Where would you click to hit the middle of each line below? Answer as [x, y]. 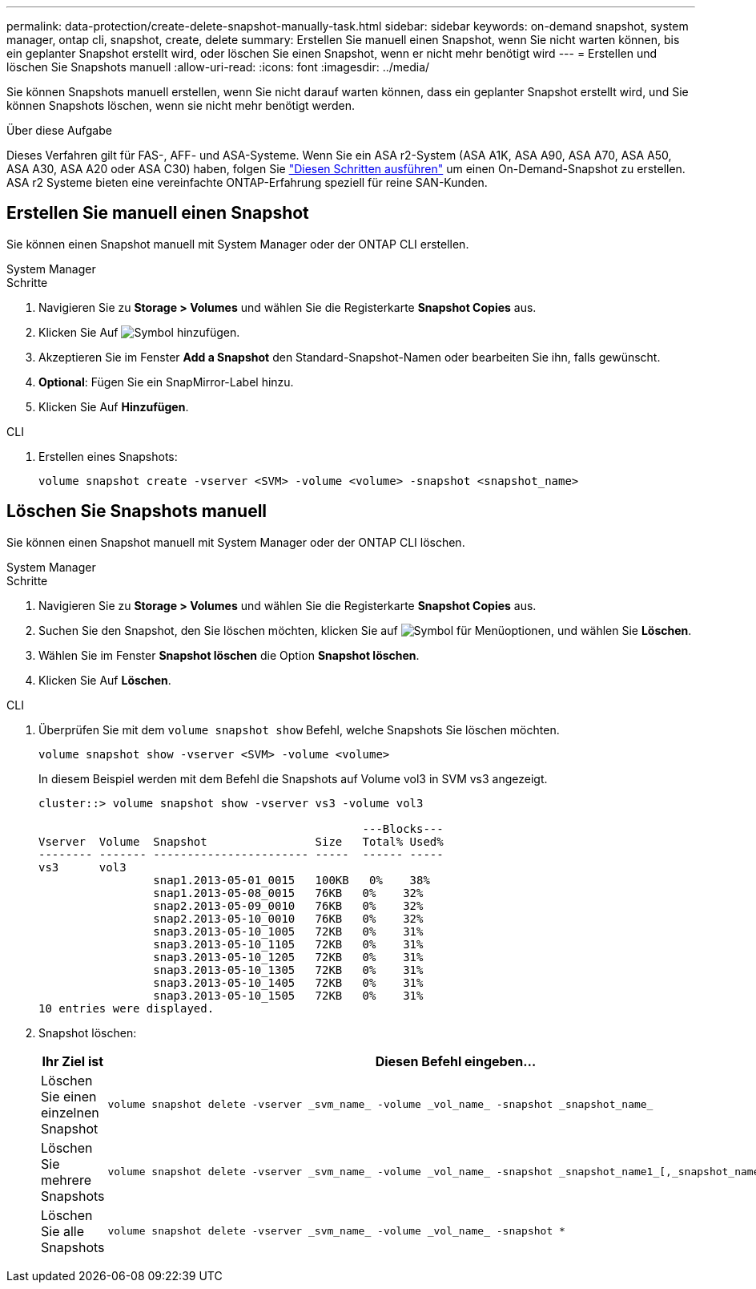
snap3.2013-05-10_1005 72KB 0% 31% [288, 931]
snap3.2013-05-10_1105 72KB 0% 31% [288, 944]
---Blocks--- [403, 828]
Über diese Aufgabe [59, 130]
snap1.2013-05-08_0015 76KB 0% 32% [288, 893]
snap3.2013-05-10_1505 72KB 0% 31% [288, 995]
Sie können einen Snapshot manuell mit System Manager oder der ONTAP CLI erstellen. [238, 244]
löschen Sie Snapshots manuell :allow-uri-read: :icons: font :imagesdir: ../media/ [218, 67]
